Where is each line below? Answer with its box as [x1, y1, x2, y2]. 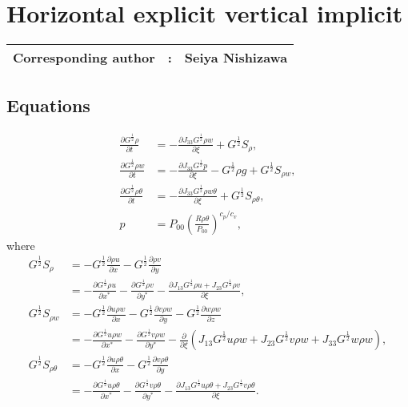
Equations [6, 92, 90, 117]
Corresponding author [13, 48, 155, 67]
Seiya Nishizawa [184, 48, 288, 67]
